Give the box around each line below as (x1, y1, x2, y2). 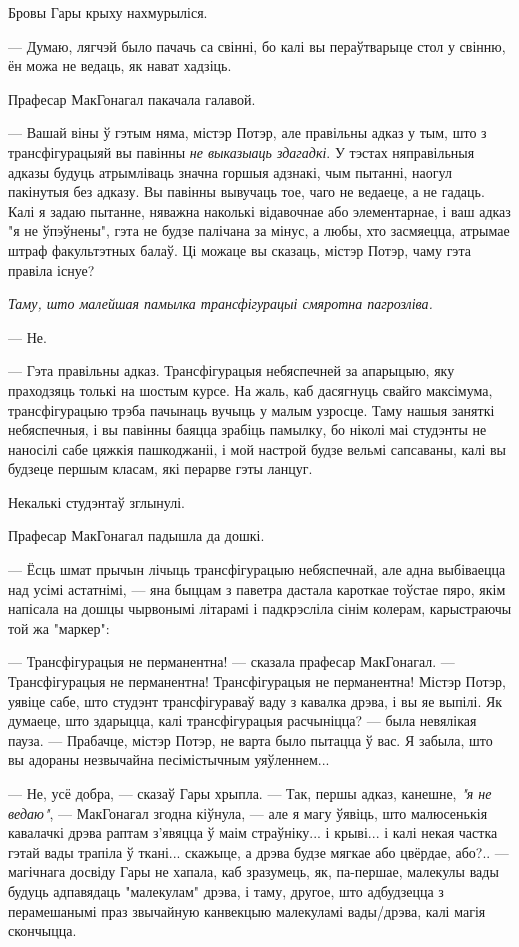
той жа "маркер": (8, 617, 110, 638)
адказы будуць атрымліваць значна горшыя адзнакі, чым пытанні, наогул (8, 161, 452, 182)
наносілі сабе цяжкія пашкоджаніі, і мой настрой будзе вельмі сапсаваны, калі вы (8, 438, 506, 459)
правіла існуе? (8, 259, 95, 280)
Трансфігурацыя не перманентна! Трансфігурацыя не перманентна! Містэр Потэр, (8, 671, 506, 692)
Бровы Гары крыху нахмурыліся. (8, 2, 208, 22)
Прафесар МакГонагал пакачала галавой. (8, 88, 256, 109)
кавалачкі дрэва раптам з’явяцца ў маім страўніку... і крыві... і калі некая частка (8, 822, 498, 843)
